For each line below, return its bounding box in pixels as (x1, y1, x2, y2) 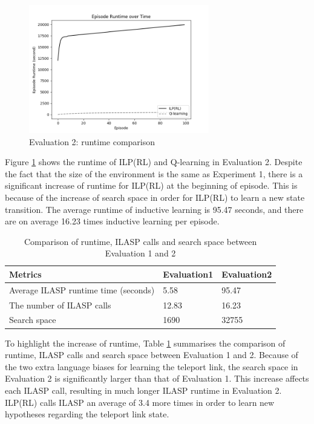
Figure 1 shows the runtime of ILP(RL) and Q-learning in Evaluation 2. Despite (5, 155, 303, 168)
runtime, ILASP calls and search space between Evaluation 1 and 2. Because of (5, 348, 298, 361)
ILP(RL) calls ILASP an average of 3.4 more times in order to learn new (5, 396, 275, 408)
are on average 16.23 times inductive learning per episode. (5, 215, 220, 227)
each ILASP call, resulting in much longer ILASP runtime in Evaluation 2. (5, 383, 282, 396)
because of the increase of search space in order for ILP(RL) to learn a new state (5, 191, 305, 203)
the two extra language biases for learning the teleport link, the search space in (5, 360, 298, 373)
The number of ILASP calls (9, 298, 111, 311)
